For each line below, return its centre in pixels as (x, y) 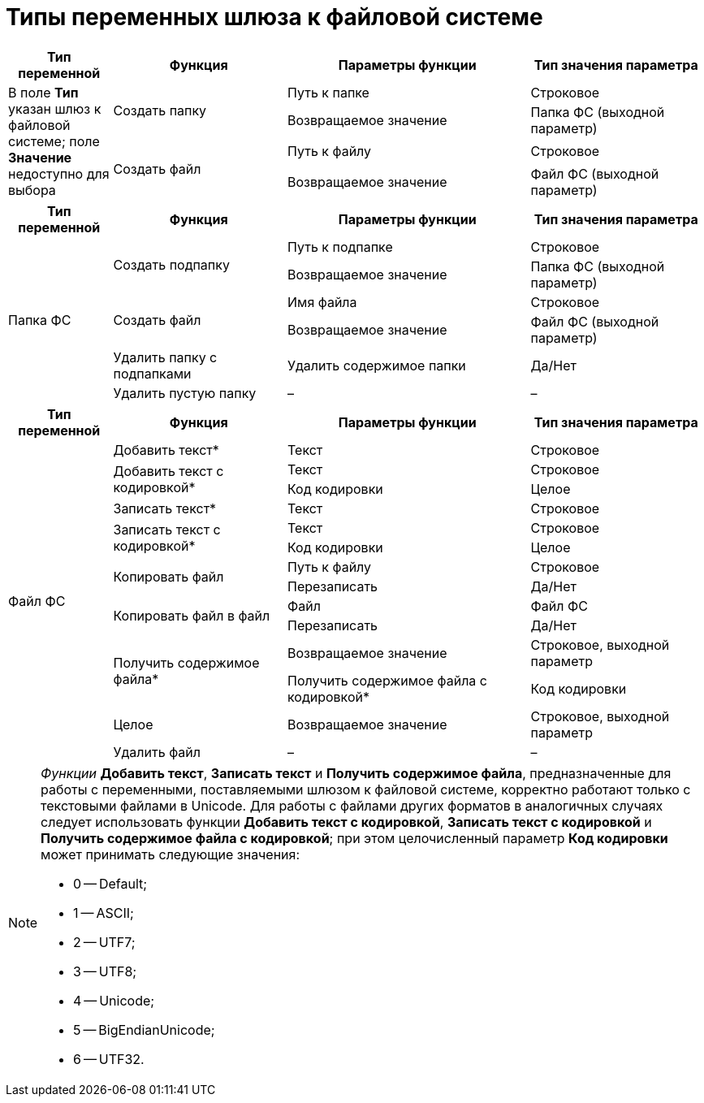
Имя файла (322, 302)
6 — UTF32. (109, 1059)
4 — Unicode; (114, 1000)
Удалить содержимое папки (377, 365)
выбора (32, 190)
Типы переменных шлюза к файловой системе (274, 17)
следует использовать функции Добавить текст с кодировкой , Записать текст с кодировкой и (346, 822)
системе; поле (54, 141)
